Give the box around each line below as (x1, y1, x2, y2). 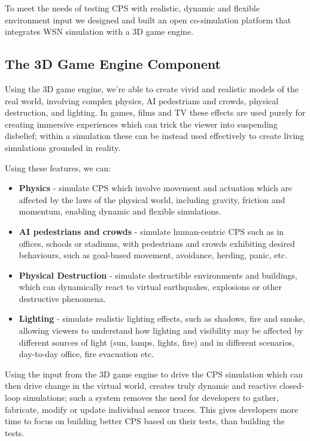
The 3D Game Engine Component (5, 55, 221, 73)
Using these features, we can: (5, 161, 111, 174)
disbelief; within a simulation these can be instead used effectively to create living (5, 129, 305, 142)
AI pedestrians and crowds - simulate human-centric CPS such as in (19, 225, 284, 237)
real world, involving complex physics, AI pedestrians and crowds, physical (5, 94, 279, 107)
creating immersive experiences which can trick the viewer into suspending (5, 117, 278, 130)
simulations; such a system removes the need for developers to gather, (23, 391, 279, 404)
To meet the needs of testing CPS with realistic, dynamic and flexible (5, 2, 260, 14)
